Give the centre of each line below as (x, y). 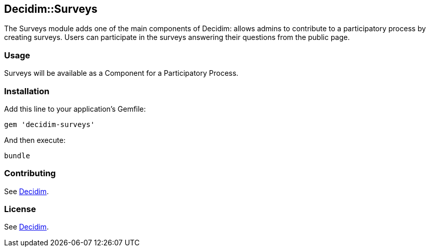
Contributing (30, 173)
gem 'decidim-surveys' (50, 124)
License (20, 209)
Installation (27, 91)
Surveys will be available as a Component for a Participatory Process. (121, 73)
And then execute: (35, 140)
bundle (17, 155)
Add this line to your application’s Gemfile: (75, 109)
